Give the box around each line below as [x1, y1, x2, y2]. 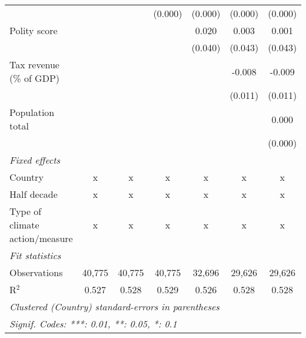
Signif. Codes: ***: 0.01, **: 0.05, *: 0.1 [9, 317, 177, 330]
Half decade [9, 187, 58, 201]
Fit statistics [9, 248, 61, 262]
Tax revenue [9, 58, 59, 71]
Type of [9, 204, 42, 218]
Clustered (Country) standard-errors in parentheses [9, 300, 219, 313]
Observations [9, 266, 63, 279]
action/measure [9, 231, 73, 245]
